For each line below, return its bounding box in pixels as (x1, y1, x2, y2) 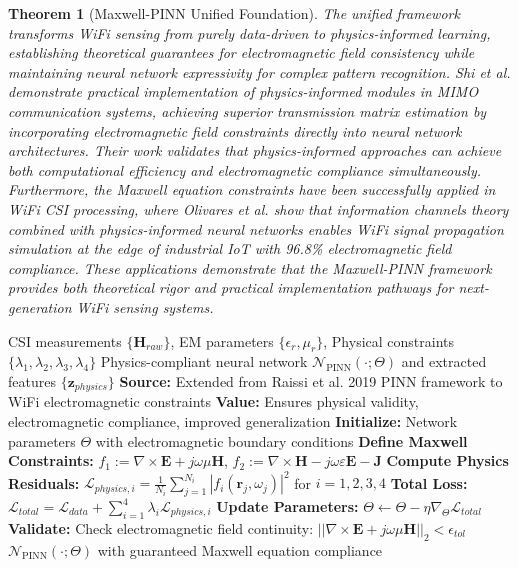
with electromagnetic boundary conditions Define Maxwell (95, 430, 468, 451)
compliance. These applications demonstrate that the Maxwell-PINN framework (8, 257, 492, 278)
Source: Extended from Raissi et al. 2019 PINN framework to (119, 370, 503, 391)
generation (8, 296, 72, 317)
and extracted (401, 351, 487, 372)
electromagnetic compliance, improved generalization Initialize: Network (8, 410, 458, 431)
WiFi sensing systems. (76, 296, 214, 317)
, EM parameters (170, 330, 274, 351)
